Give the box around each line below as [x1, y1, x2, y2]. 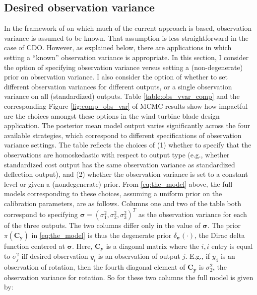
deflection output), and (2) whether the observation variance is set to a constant [4, 169, 248, 179]
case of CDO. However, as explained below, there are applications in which [4, 42, 232, 53]
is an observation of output [98, 251, 180, 261]
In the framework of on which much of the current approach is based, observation [4, 23, 252, 33]
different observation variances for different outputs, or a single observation [4, 81, 232, 91]
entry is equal [211, 240, 253, 251]
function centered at [4, 240, 65, 251]
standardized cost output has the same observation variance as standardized [4, 159, 235, 169]
